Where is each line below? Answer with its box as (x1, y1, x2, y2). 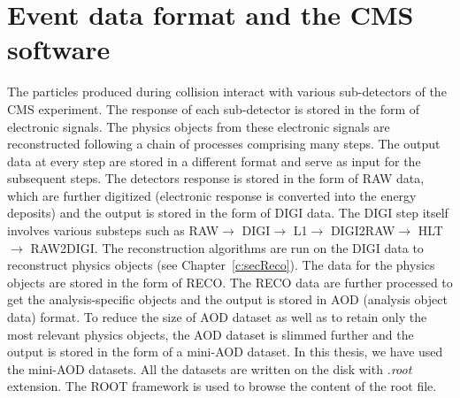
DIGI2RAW (330, 221, 395, 240)
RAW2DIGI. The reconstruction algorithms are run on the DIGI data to (30, 238, 424, 256)
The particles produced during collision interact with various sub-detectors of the (7, 82, 447, 101)
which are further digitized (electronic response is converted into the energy (7, 186, 417, 204)
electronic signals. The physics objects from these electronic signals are (7, 117, 390, 135)
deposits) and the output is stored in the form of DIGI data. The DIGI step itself (7, 203, 448, 222)
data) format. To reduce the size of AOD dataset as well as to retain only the (7, 308, 427, 326)
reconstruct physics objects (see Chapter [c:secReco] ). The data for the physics (7, 256, 435, 274)
